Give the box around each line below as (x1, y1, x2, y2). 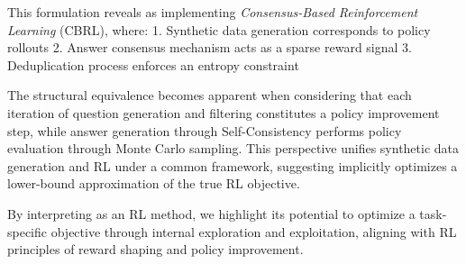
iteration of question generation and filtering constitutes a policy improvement (7, 103, 440, 122)
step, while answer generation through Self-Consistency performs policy (7, 121, 402, 140)
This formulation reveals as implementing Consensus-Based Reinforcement (7, 3, 418, 21)
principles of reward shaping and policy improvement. (7, 240, 304, 259)
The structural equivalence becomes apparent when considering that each (7, 86, 412, 105)
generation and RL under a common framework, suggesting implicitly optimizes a (7, 156, 458, 175)
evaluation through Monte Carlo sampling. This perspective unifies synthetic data (7, 139, 460, 158)
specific (7, 222, 48, 241)
